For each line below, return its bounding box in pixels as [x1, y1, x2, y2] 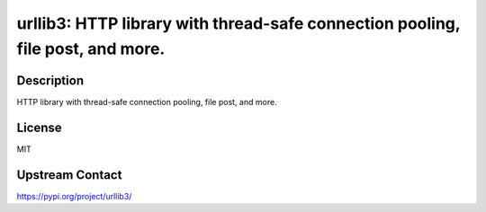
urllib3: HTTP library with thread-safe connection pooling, [16, 13, 461, 33]
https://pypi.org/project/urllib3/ [16, 190, 132, 201]
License [16, 119, 62, 135]
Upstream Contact [16, 167, 122, 182]
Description [16, 73, 85, 88]
